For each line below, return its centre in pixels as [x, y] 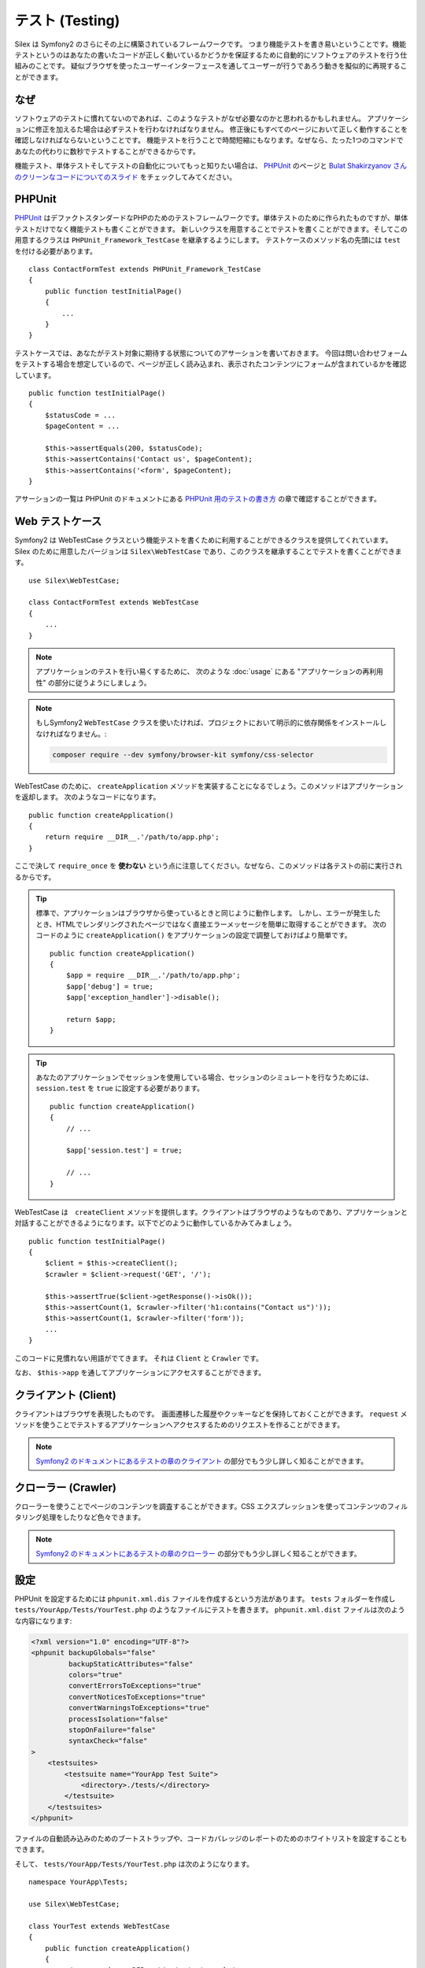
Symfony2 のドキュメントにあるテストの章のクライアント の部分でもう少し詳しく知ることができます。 [202, 1461]
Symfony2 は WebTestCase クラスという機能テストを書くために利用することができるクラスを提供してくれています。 [203, 540]
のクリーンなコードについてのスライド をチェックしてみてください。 [125, 176]
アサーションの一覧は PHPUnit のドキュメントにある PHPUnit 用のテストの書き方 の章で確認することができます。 [198, 499]
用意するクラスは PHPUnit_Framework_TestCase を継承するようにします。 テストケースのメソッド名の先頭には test [208, 240]
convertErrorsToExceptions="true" [135, 1686]
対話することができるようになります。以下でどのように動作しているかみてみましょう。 [155, 1223]
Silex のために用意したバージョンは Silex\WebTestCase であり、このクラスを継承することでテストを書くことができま [208, 551]
